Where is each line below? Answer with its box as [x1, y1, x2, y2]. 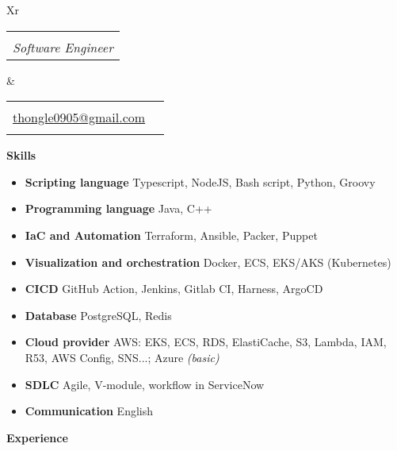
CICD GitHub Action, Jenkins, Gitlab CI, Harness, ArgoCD [25, 280, 323, 297]
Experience [6, 429, 68, 445]
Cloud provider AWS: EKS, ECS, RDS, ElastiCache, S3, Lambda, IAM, [25, 333, 387, 350]
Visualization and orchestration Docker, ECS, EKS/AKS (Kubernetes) [25, 253, 391, 270]
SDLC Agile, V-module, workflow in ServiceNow [25, 376, 265, 392]
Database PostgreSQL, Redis [25, 306, 172, 323]
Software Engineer [13, 37, 113, 56]
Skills [6, 147, 36, 164]
